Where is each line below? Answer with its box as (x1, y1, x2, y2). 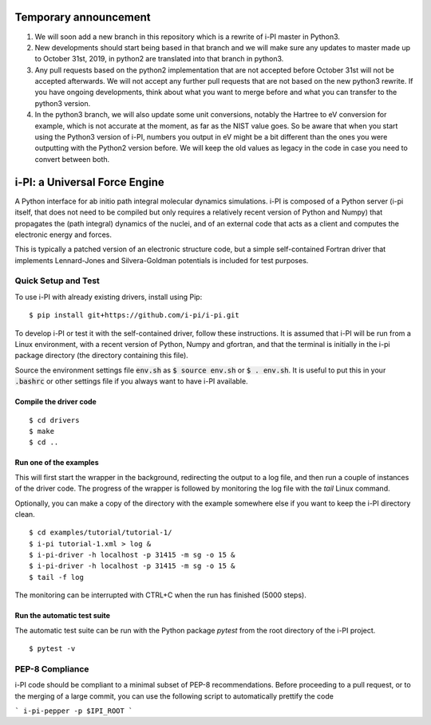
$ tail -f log (29, 573, 84, 581)
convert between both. (34, 154, 110, 164)
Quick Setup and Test (14, 275, 100, 286)
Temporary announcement (14, 10, 151, 24)
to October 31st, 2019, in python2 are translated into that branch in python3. (34, 54, 284, 64)
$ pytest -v (29, 644, 76, 653)
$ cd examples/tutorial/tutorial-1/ (29, 528, 172, 538)
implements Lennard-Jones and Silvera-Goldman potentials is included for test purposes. (14, 255, 309, 265)
